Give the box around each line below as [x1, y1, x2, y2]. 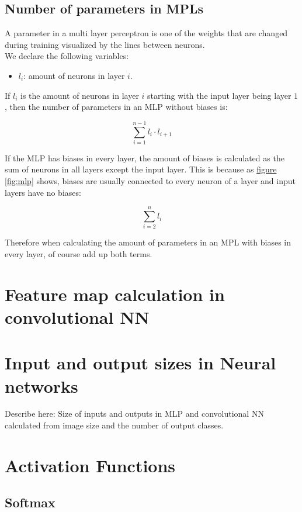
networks [5, 373, 78, 397]
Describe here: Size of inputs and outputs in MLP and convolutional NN [5, 407, 264, 420]
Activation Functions [5, 453, 176, 477]
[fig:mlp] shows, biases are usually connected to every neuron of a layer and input [5, 175, 296, 187]
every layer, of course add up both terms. [5, 247, 152, 260]
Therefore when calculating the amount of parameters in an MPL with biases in [5, 236, 291, 248]
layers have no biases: [5, 186, 81, 198]
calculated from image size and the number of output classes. [5, 419, 224, 431]
